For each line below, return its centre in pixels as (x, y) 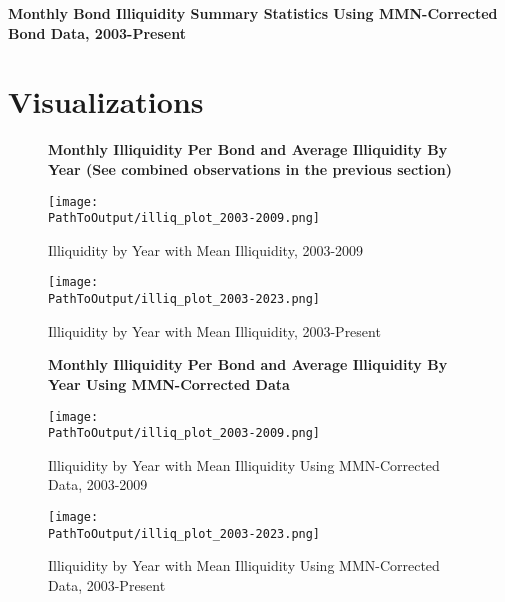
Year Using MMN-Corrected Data (169, 383)
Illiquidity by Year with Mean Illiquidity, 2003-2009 (206, 249)
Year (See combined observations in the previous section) (250, 168)
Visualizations (106, 101)
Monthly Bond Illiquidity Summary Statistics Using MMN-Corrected (253, 13)
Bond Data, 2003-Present (97, 32)
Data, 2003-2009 (98, 484)
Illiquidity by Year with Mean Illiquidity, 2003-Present (214, 330)
